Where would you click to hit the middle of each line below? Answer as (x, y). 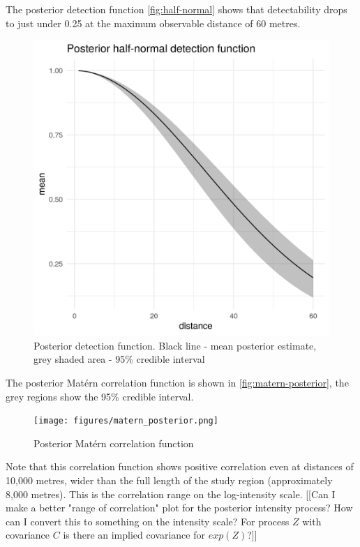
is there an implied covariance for (134, 535)
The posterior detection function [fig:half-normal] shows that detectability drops (177, 9)
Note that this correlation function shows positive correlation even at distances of (180, 466)
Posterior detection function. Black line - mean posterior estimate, (175, 345)
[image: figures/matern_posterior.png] (126, 421)
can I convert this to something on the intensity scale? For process (148, 521)
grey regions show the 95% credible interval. (100, 396)
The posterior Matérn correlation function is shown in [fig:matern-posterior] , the (177, 382)
